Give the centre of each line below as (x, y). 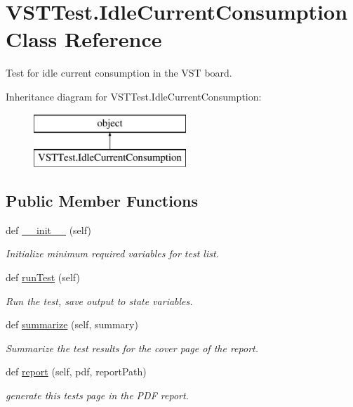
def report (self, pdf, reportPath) (76, 372)
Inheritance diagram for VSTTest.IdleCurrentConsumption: (134, 96)
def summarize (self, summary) (72, 324)
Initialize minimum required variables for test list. (112, 253)
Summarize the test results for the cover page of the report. (132, 348)
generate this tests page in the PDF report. (97, 395)
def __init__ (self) (48, 230)
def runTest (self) (43, 277)
